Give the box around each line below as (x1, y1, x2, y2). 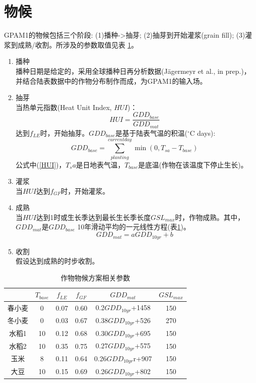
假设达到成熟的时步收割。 (15, 256, 99, 266)
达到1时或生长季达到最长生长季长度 (36, 212, 151, 222)
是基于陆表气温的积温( (115, 127, 188, 138)
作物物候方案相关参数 (60, 272, 130, 282)
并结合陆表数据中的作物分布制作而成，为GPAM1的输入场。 (15, 75, 207, 86)
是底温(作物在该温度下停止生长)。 (138, 159, 248, 169)
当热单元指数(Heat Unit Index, (15, 102, 112, 112)
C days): (190, 127, 215, 138)
